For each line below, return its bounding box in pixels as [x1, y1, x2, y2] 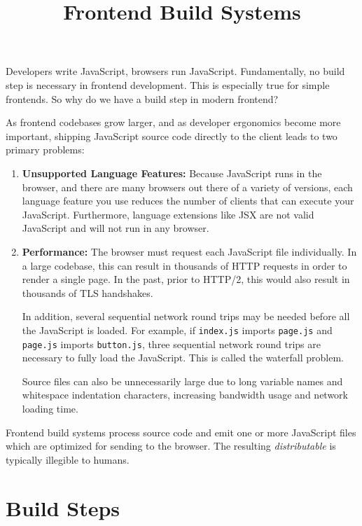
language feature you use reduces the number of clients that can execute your [22, 193, 354, 208]
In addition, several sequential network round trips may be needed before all [22, 309, 350, 324]
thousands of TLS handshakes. [22, 285, 153, 300]
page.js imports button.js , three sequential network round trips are [22, 336, 321, 351]
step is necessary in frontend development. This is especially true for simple [6, 77, 330, 92]
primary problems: [6, 142, 85, 157]
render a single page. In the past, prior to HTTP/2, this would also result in [22, 272, 350, 286]
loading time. [22, 401, 78, 415]
